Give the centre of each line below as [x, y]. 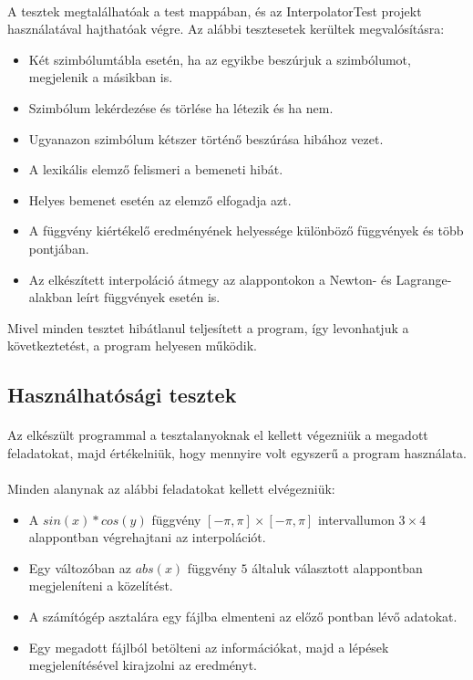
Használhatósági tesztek [122, 395]
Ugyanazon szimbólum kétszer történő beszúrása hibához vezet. [206, 138]
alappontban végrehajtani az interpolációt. [147, 537]
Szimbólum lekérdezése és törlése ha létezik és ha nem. [181, 107]
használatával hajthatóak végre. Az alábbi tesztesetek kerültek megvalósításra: [226, 29]
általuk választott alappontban [337, 567]
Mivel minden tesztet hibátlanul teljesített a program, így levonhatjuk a [208, 327]
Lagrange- [424, 279]
